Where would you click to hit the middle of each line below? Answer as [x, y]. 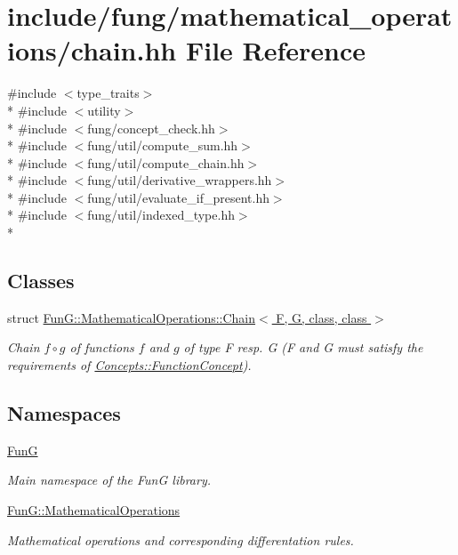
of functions [102, 347]
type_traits [108, 93]
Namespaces [64, 413]
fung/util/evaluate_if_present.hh [178, 197]
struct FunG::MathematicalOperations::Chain [132, 317]
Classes [41, 281]
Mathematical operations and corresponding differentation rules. [181, 539]
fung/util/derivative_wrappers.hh [180, 180]
